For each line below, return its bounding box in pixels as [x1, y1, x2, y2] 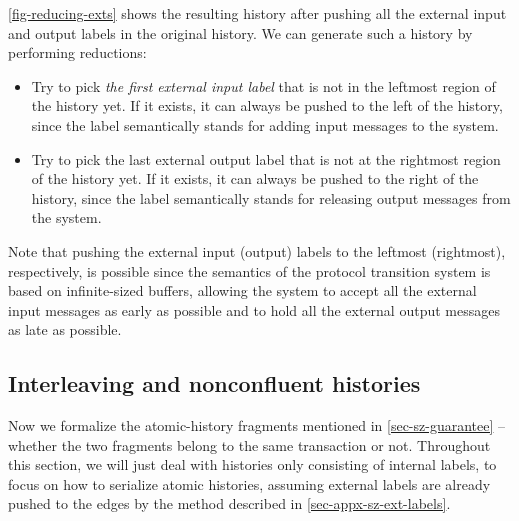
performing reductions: [8, 42, 147, 63]
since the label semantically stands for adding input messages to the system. [31, 114, 499, 135]
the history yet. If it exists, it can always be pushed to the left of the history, [31, 95, 503, 116]
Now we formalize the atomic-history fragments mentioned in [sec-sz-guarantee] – [8, 415, 506, 436]
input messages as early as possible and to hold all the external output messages [8, 299, 500, 320]
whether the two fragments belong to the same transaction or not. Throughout [8, 434, 491, 455]
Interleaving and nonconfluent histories [8, 368, 421, 399]
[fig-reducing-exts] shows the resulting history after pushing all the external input [8, 3, 507, 23]
